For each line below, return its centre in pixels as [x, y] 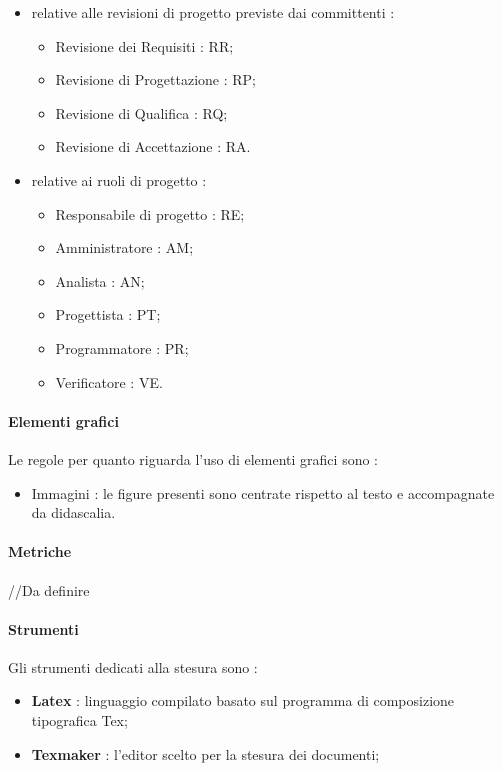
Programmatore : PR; [122, 347]
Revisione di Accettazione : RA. [153, 146]
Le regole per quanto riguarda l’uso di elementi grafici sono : [193, 458]
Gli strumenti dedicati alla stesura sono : [133, 666]
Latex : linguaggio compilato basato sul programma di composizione [243, 700]
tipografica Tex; [79, 720]
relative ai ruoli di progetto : [119, 179]
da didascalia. [73, 512]
